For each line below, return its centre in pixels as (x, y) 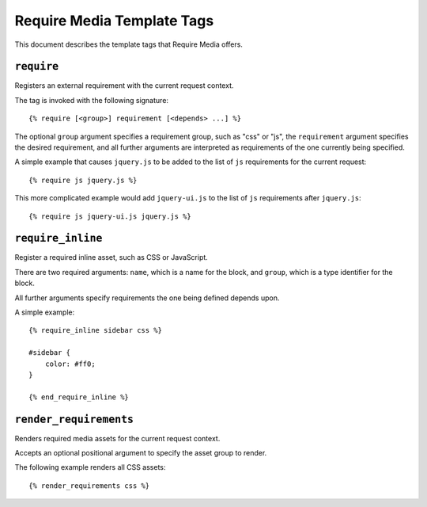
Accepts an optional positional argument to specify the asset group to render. (141, 453)
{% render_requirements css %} (89, 486)
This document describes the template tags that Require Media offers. (128, 44)
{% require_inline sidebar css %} (95, 330)
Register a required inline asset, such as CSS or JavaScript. (111, 257)
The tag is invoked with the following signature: (92, 100)
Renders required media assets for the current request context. (117, 438)
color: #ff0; (70, 364)
